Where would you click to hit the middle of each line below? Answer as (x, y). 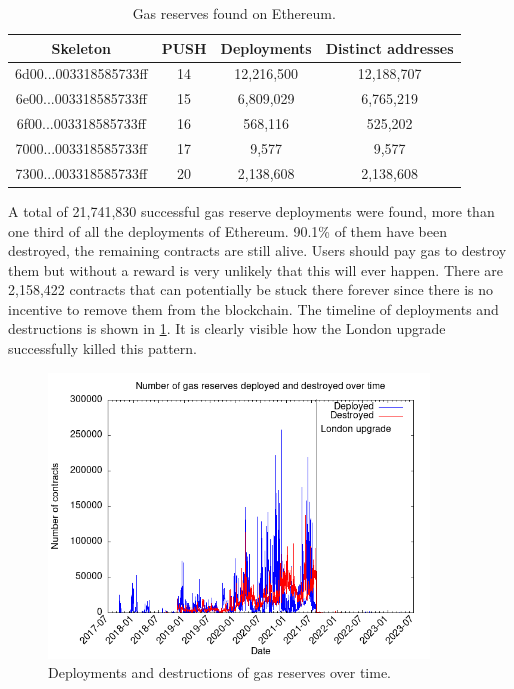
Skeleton (81, 47)
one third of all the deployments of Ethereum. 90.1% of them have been (228, 230)
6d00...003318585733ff (81, 73)
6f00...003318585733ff (81, 123)
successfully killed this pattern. (102, 348)
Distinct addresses (389, 47)
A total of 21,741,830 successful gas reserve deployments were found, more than (251, 210)
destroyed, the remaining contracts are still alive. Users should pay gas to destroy (257, 250)
